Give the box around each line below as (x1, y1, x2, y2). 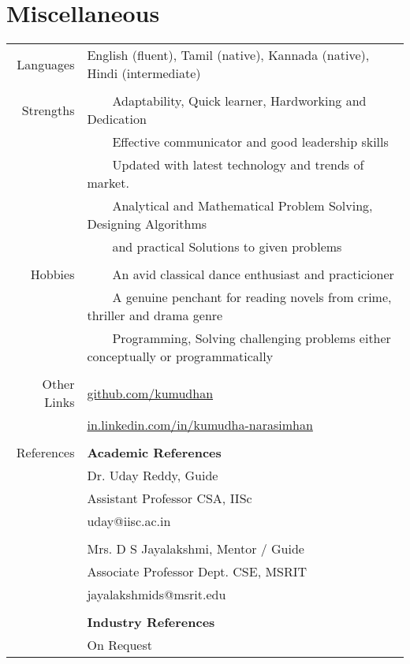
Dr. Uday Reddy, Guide (87, 466, 218, 485)
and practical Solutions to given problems (112, 237, 342, 256)
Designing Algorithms (87, 214, 207, 233)
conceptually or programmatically (87, 347, 274, 366)
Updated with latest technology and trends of (112, 155, 364, 174)
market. (87, 173, 129, 192)
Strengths (21, 100, 75, 119)
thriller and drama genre (87, 306, 223, 325)
